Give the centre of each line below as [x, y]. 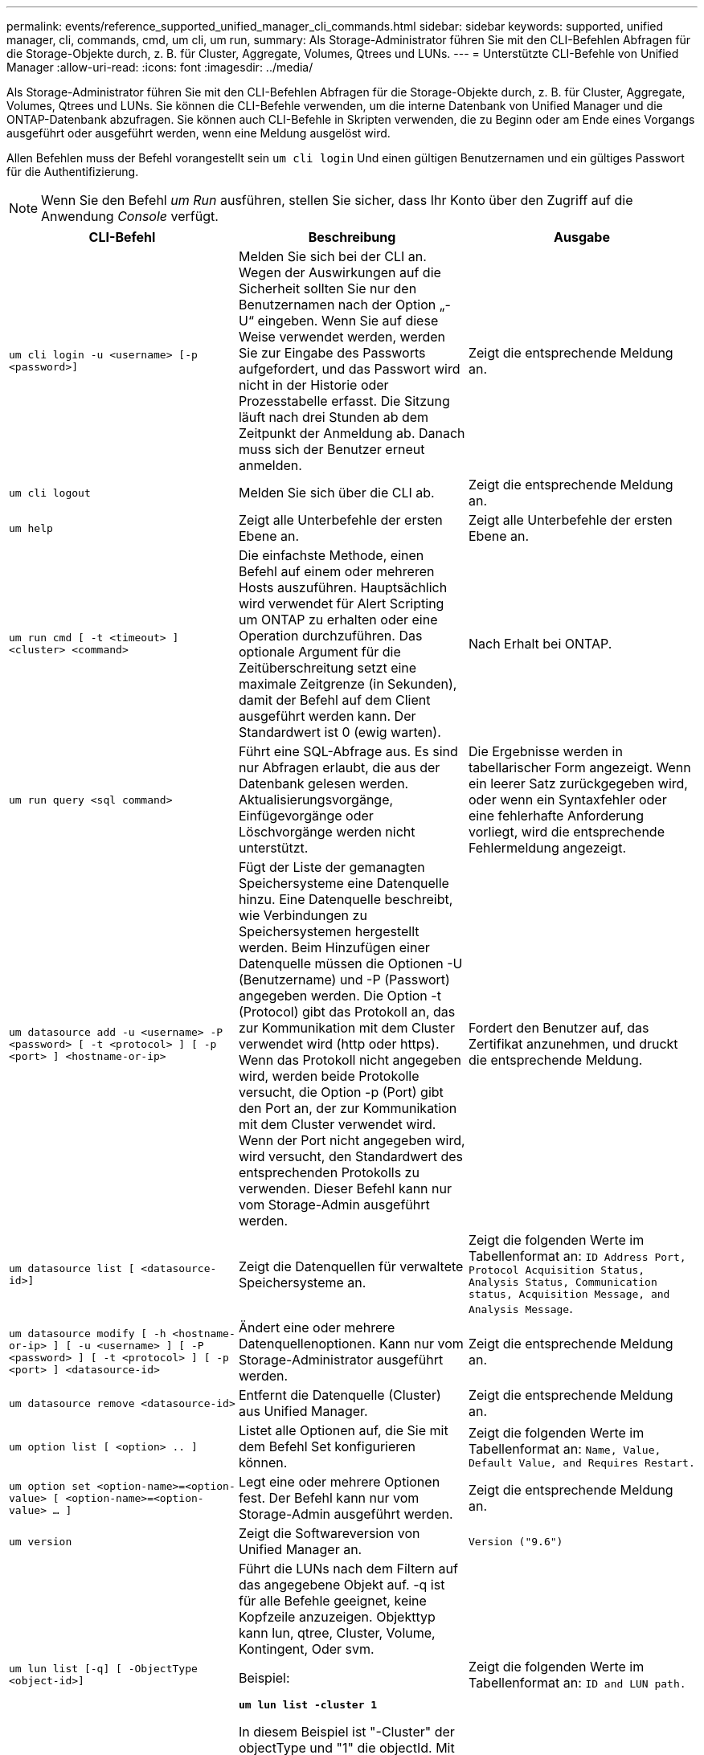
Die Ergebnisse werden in [545, 751]
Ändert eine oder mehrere [317, 1327]
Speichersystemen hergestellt [329, 931]
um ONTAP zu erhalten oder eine [338, 620]
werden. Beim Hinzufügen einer [334, 947]
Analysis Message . [520, 1308]
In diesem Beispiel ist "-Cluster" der [346, 1732]
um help [31, 528]
